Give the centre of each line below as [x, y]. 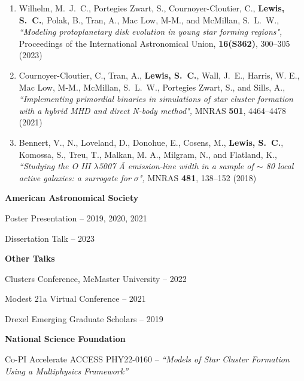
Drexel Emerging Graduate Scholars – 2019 [84, 318]
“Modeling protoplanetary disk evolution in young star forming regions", [151, 31]
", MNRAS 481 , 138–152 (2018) [197, 177]
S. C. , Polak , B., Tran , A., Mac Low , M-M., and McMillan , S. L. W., [149, 19]
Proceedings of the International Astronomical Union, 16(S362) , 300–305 [154, 43]
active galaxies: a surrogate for [75, 177]
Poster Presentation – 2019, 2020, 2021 [76, 217]
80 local [280, 166]
